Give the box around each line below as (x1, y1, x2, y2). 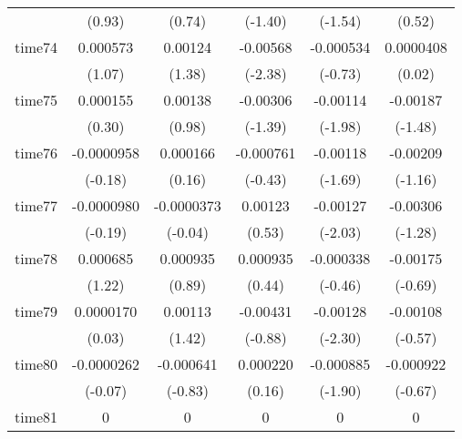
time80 (15, 353, 58, 374)
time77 (15, 195, 58, 216)
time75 (15, 89, 58, 110)
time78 (15, 248, 58, 269)
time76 (15, 142, 58, 163)
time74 (15, 36, 58, 57)
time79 (15, 301, 58, 322)
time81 (15, 406, 58, 427)
